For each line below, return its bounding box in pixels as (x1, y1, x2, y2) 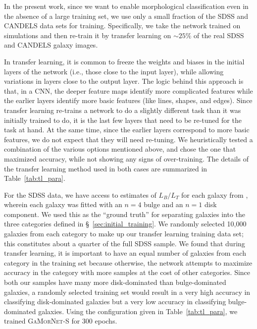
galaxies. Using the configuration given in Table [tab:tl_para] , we (38, 306, 238, 316)
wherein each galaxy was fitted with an (4, 199, 122, 210)
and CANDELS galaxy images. (4, 40, 98, 50)
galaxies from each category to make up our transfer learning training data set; (4, 228, 244, 239)
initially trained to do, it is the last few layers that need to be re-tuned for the (4, 114, 242, 125)
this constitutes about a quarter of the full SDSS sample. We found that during (4, 238, 245, 248)
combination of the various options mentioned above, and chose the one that (4, 144, 236, 154)
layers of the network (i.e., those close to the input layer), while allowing (4, 66, 224, 76)
